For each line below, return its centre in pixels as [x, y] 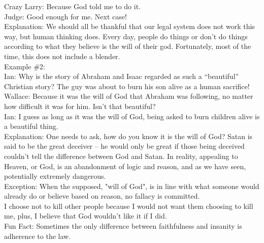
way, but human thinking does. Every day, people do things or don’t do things [126, 36]
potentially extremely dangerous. [55, 176]
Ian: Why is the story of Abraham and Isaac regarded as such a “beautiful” [122, 76]
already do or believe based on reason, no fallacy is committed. [102, 196]
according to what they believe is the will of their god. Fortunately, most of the [128, 46]
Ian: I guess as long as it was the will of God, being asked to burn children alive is [132, 116]
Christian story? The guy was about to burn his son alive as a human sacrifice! [127, 86]
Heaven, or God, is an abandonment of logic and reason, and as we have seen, [125, 166]
